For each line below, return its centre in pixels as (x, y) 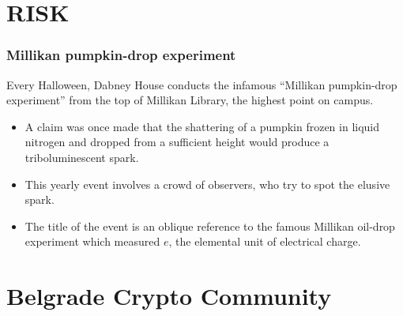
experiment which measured (92, 241)
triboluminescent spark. (82, 157)
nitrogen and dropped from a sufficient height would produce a (177, 142)
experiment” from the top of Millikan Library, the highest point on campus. (190, 100)
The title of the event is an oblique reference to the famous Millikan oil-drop (210, 226)
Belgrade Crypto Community (169, 296)
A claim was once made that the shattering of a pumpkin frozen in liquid (202, 126)
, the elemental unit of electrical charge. (265, 241)
